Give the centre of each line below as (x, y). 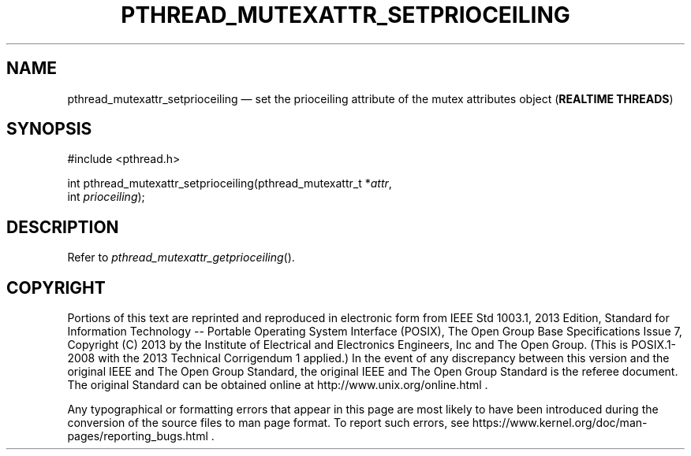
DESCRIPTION (63, 227)
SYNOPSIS (49, 129)
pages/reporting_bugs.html (138, 436)
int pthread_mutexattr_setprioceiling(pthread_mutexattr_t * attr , (230, 184)
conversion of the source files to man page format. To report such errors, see (268, 423)
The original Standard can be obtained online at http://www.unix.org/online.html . (278, 385)
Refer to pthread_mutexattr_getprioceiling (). (181, 258)
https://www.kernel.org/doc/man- (560, 423)
